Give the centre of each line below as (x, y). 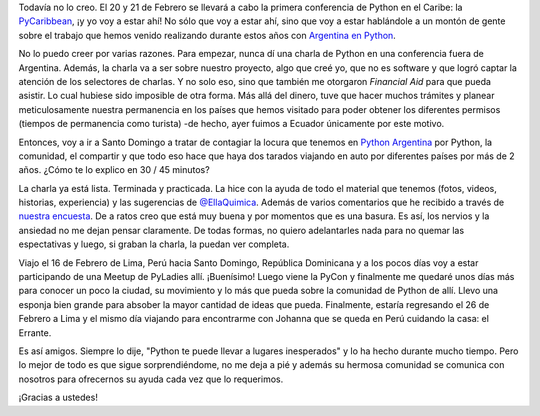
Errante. (35, 332)
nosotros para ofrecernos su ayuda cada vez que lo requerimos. (151, 379)
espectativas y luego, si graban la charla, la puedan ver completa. (154, 244)
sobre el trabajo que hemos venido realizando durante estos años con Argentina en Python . (207, 35)
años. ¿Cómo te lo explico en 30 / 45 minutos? (114, 170)
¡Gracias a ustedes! (58, 397)
